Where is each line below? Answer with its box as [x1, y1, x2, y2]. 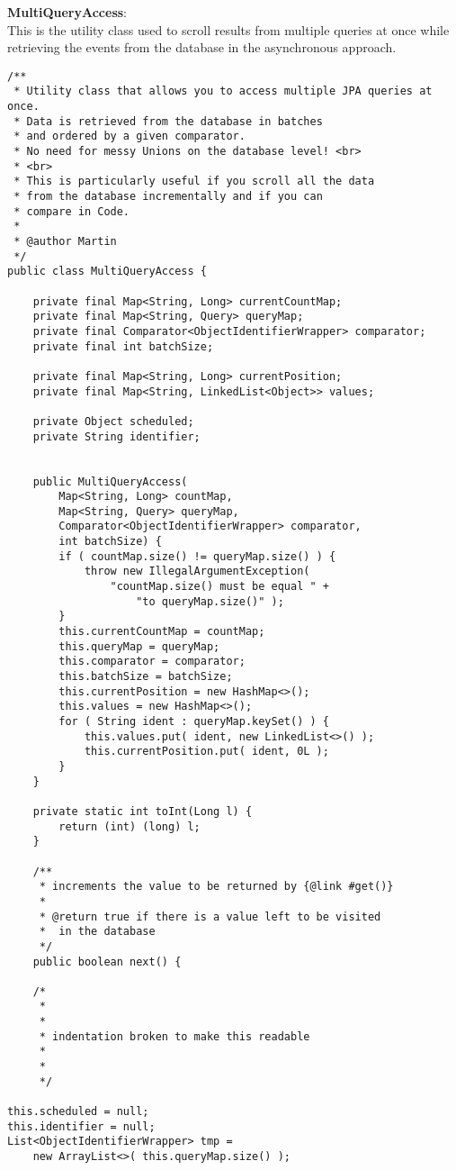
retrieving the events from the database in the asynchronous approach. [7, 38, 397, 57]
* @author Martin [13, 235, 117, 248]
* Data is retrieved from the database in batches [13, 114, 323, 128]
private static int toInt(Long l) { [32, 804, 253, 818]
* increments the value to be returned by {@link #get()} [39, 880, 394, 893]
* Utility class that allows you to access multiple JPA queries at [13, 85, 433, 98]
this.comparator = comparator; [58, 655, 246, 668]
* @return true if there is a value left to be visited [39, 910, 381, 923]
